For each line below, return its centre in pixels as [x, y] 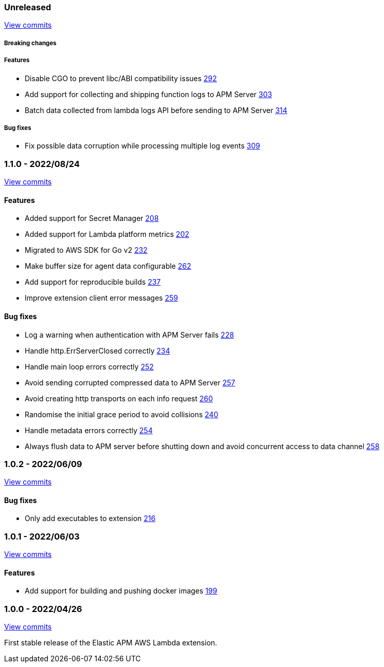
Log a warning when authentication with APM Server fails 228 [130, 335]
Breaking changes [30, 43]
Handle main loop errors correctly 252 [89, 366]
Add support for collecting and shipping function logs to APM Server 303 [149, 94]
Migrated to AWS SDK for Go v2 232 [86, 250]
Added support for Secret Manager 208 [92, 218]
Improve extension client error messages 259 [102, 298]
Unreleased [28, 7]
